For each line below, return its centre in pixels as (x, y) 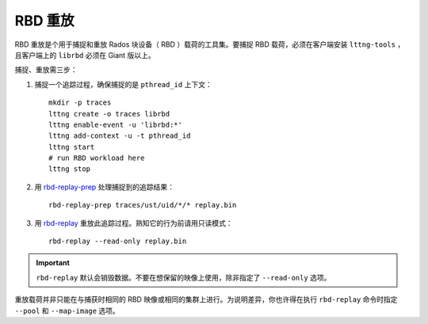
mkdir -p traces (80, 103)
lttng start (72, 147)
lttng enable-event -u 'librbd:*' (115, 124)
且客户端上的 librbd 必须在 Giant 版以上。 (85, 55)
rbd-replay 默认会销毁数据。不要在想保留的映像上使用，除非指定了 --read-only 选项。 (183, 277)
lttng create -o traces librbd (109, 114)
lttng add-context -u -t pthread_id (120, 136)
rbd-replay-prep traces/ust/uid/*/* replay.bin (143, 205)
